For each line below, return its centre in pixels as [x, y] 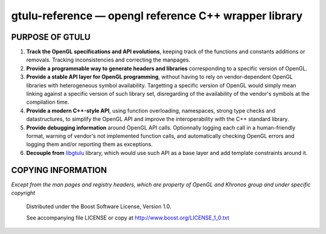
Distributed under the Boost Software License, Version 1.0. [99, 207]
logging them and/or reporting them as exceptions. [90, 144]
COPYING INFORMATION [59, 170]
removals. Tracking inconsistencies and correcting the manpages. [108, 60]
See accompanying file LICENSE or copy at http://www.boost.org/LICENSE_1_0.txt [128, 218]
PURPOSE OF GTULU [51, 37]
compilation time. [48, 102]
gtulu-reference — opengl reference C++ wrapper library [157, 16]
